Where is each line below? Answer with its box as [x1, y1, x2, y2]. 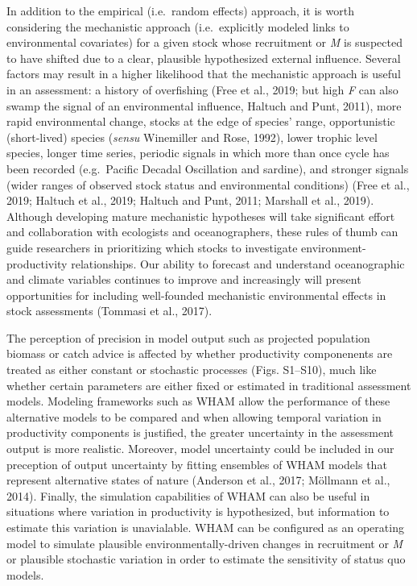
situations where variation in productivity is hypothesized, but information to [6, 503, 390, 520]
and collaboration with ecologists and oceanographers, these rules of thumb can [6, 223, 398, 240]
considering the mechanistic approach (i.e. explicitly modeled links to [6, 18, 349, 35]
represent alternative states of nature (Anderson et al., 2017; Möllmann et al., [6, 472, 390, 488]
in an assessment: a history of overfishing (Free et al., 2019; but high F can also [6, 81, 398, 98]
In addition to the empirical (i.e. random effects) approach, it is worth [6, 2, 354, 19]
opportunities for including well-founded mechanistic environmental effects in [6, 286, 386, 303]
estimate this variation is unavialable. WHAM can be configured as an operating [6, 519, 404, 535]
